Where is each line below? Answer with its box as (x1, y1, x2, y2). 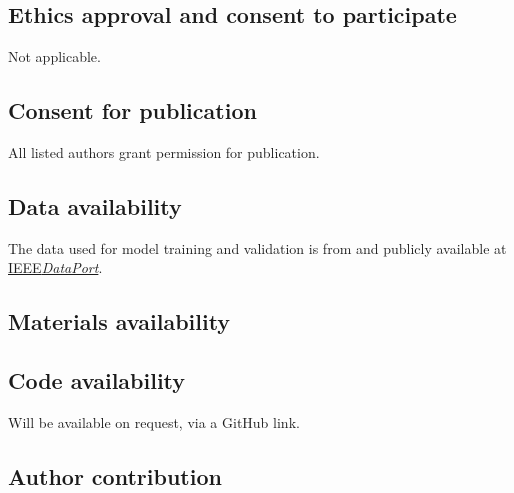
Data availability (8, 190, 182, 221)
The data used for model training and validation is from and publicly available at (8, 237, 507, 258)
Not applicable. (8, 46, 101, 67)
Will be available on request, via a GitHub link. (8, 411, 300, 432)
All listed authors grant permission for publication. (8, 142, 320, 162)
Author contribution (8, 460, 222, 491)
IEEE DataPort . (8, 257, 103, 278)
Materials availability (8, 306, 231, 337)
